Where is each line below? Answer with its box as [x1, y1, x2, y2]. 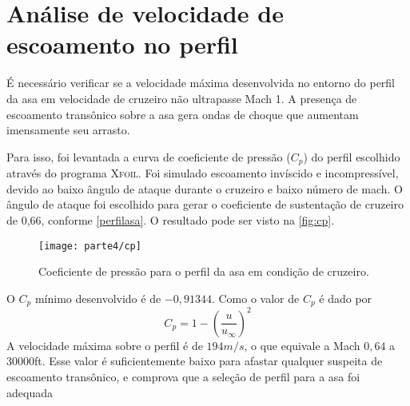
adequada [6, 384, 53, 400]
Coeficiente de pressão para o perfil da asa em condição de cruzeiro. [38, 263, 369, 280]
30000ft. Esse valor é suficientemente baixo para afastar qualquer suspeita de [6, 352, 383, 369]
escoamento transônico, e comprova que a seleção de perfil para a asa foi [6, 368, 360, 384]
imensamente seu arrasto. [6, 121, 130, 138]
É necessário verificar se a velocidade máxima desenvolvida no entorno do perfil [6, 74, 396, 91]
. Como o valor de [211, 289, 300, 306]
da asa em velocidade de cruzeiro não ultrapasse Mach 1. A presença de [6, 90, 357, 106]
